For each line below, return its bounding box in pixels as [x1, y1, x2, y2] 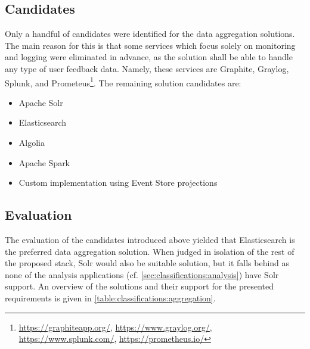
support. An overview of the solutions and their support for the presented [5, 280, 274, 292]
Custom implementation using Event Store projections [18, 176, 218, 189]
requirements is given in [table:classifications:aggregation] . [5, 291, 216, 304]
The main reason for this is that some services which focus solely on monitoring [5, 39, 296, 51]
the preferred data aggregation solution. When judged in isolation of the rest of [5, 245, 294, 257]
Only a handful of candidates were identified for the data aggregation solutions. [5, 27, 295, 40]
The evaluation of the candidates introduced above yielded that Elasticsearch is [5, 233, 295, 245]
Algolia [18, 136, 45, 149]
